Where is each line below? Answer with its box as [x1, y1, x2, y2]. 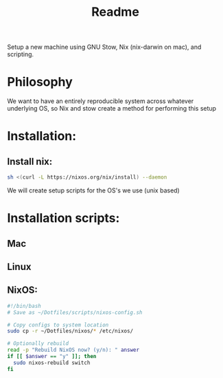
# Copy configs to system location [7, 321, 109, 329]
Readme [91, 4, 139, 20]
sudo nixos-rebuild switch [13, 359, 91, 366]
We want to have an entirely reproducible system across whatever [7, 97, 194, 105]
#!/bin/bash [7, 302, 41, 309]
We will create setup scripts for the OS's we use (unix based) [7, 186, 180, 194]
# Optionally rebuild [7, 340, 69, 347]
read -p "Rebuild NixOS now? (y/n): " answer [7, 346, 139, 354]
